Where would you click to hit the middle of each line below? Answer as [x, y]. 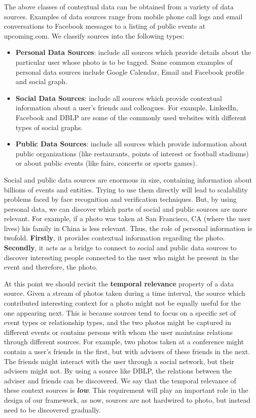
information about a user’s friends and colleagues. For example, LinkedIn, [127, 108]
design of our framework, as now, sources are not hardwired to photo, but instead [127, 399]
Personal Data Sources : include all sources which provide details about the [133, 52]
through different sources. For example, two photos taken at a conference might [124, 342]
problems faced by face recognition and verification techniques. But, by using [120, 199]
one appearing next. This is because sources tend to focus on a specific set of [120, 312]
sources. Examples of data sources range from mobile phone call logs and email [123, 16]
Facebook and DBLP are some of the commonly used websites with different [131, 117]
